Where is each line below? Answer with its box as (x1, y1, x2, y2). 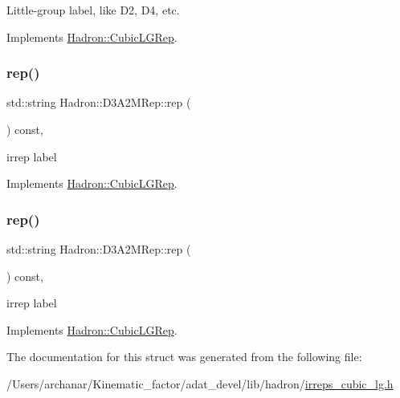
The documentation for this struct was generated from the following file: (6, 348, 362, 365)
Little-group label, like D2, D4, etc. (6, 2, 180, 18)
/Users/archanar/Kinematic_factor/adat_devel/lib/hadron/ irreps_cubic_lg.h (6, 375, 394, 392)
